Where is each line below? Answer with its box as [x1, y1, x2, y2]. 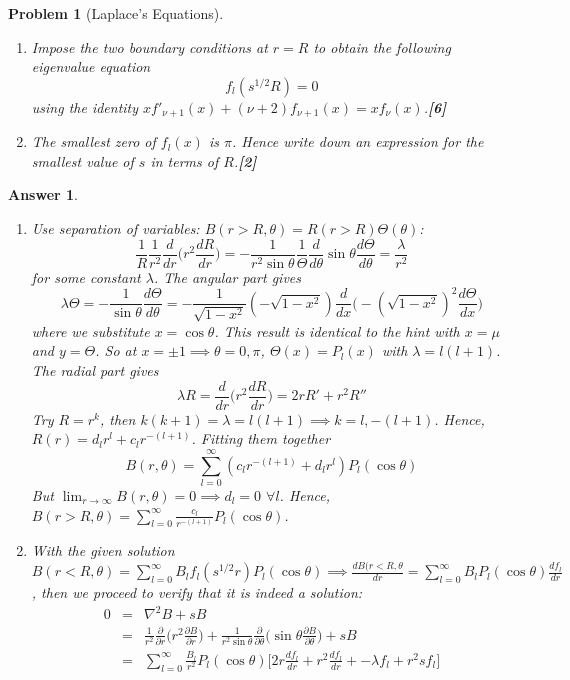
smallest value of [31, 150, 134, 171]
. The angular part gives [153, 266, 302, 287]
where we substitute [31, 320, 150, 341]
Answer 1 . [8, 184, 78, 205]
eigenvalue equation [31, 56, 151, 77]
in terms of [150, 150, 219, 171]
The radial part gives [31, 359, 159, 380]
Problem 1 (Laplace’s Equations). [8, 3, 224, 23]
